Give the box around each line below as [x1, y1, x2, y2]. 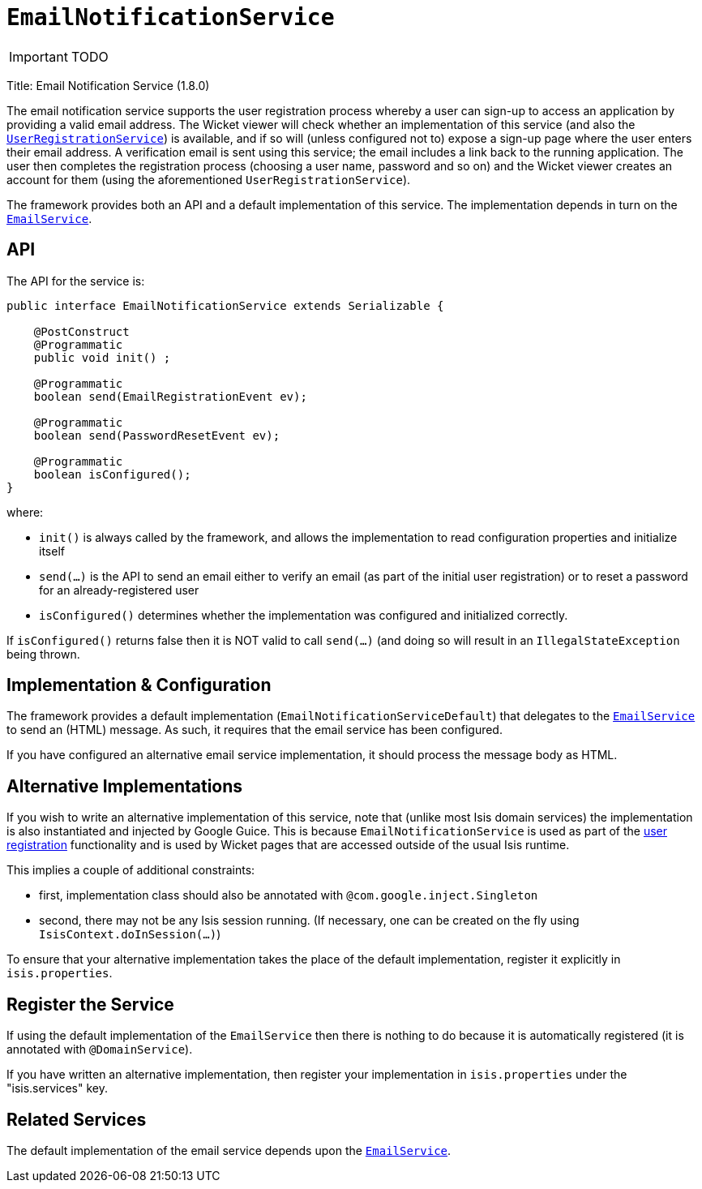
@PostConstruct [33, 324, 130, 338]
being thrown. [6, 646, 80, 661]
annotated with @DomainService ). [6, 1042, 193, 1057]
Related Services [6, 1109, 147, 1130]
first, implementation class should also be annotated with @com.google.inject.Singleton [39, 888, 538, 903]
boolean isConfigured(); [33, 467, 191, 481]
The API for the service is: [6, 273, 145, 288]
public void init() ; [33, 350, 171, 364]
